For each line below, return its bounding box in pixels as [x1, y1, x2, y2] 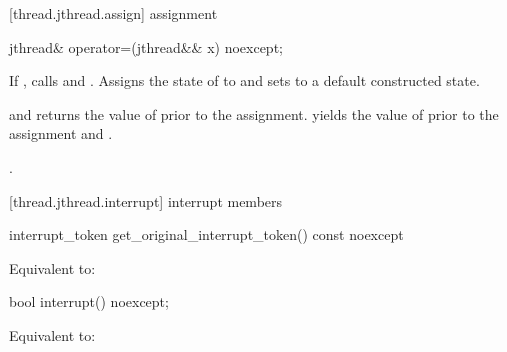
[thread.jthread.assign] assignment [9, 3, 218, 23]
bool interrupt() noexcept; [9, 291, 169, 312]
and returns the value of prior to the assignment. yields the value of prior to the [9, 103, 499, 124]
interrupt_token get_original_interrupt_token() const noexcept [9, 224, 404, 245]
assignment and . [9, 123, 113, 144]
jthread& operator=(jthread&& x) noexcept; [9, 36, 283, 57]
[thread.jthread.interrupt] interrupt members [9, 190, 283, 211]
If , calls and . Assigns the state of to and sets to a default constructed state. [9, 70, 480, 91]
